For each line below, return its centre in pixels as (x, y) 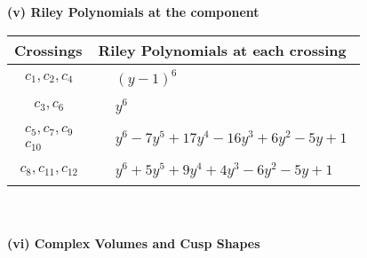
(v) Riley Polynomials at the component (133, 12)
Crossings (48, 50)
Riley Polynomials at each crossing (222, 50)
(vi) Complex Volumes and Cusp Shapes (134, 242)
